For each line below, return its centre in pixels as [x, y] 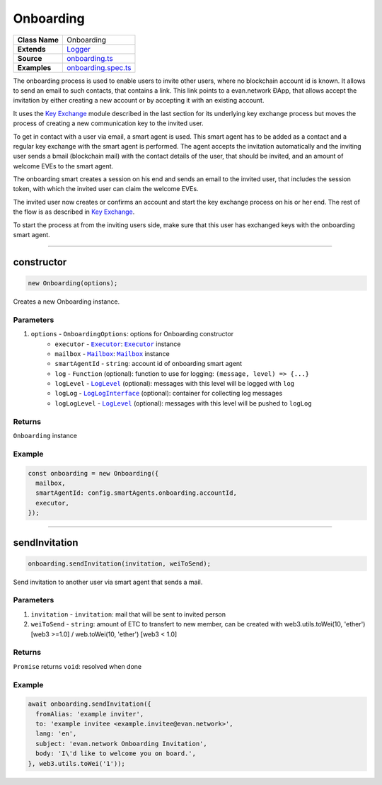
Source [30, 58]
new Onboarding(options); [73, 283]
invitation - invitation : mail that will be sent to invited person [128, 614]
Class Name [38, 40]
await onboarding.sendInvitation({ [89, 704]
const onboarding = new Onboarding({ [93, 473]
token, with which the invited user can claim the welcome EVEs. [106, 189]
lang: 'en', [56, 734]
